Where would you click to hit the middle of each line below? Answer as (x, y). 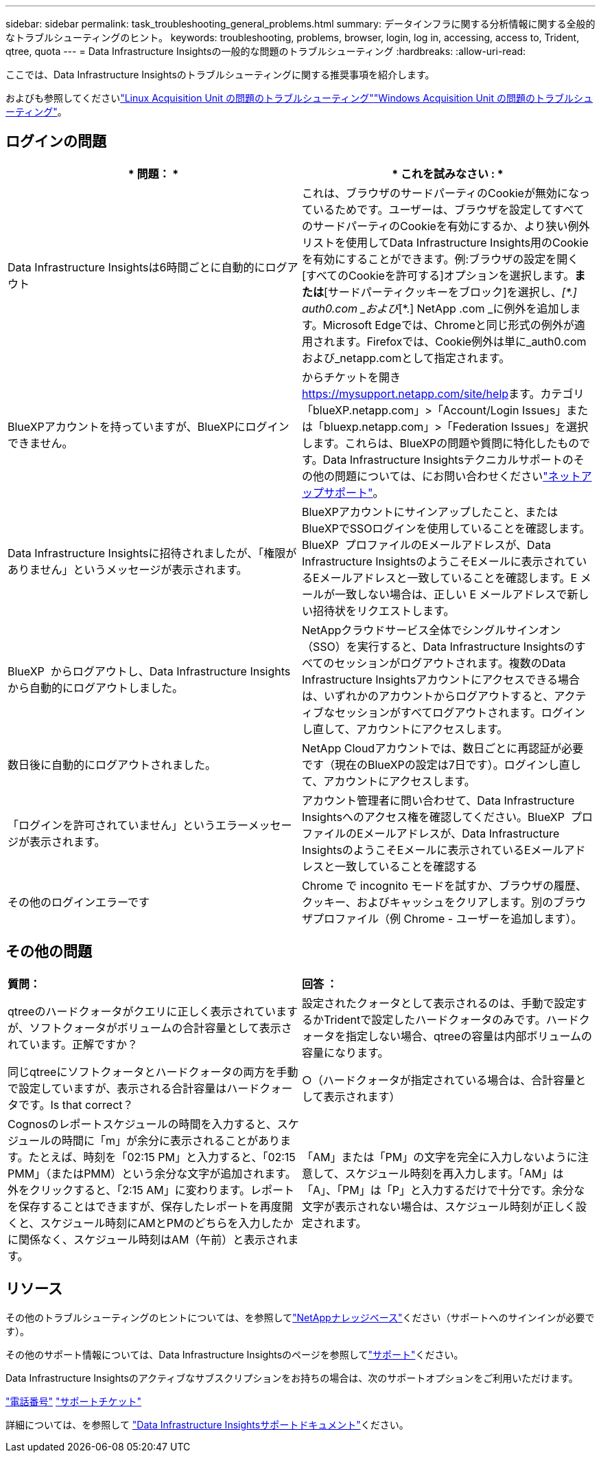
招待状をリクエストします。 (384, 610)
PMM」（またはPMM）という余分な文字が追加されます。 (152, 1173)
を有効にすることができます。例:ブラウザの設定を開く (440, 259)
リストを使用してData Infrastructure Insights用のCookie (445, 242)
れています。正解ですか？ (73, 1044)
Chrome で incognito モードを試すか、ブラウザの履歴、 (444, 885)
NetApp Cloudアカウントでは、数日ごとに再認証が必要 (443, 748)
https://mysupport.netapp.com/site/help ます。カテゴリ (443, 393)
